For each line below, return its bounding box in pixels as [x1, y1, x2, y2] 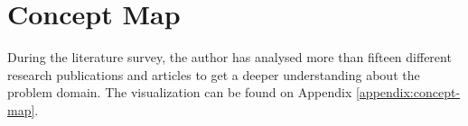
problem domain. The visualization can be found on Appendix [7, 83, 352, 102]
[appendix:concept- [355, 83, 461, 102]
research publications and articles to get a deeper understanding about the [7, 65, 420, 84]
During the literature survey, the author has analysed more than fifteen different [7, 48, 452, 67]
